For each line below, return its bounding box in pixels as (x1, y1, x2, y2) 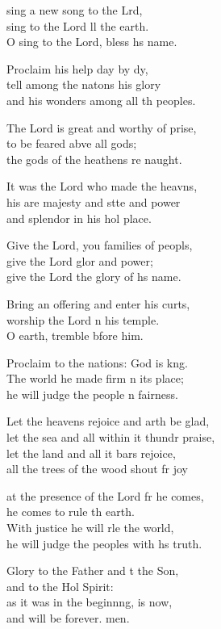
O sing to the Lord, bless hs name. (6, 33, 177, 50)
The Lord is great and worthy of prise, (6, 119, 197, 136)
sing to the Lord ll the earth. (6, 17, 149, 34)
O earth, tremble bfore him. (6, 327, 144, 344)
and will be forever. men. (6, 610, 130, 626)
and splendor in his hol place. (6, 209, 152, 226)
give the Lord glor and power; (6, 252, 153, 269)
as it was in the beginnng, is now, (6, 593, 173, 610)
